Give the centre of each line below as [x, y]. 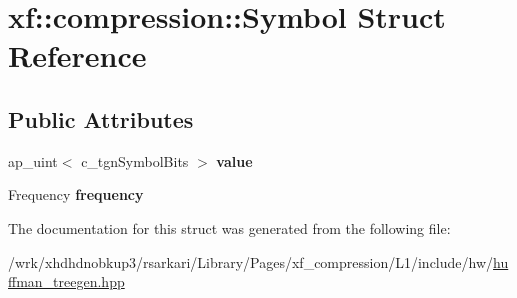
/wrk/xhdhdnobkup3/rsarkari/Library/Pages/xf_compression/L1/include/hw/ [251, 261]
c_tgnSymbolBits [135, 160]
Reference [77, 55]
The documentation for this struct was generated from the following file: [229, 227]
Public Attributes [101, 118]
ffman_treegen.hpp [66, 281]
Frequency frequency [76, 194]
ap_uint [33, 160]
